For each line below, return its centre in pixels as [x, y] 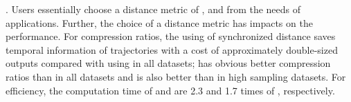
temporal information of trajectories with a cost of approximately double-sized [172, 49]
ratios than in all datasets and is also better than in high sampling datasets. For [176, 76]
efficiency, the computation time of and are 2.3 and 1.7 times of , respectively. [170, 90]
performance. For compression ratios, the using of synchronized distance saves [171, 36]
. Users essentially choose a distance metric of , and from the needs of [153, 9]
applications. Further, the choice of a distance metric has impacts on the [159, 22]
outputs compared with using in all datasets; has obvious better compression [168, 63]
